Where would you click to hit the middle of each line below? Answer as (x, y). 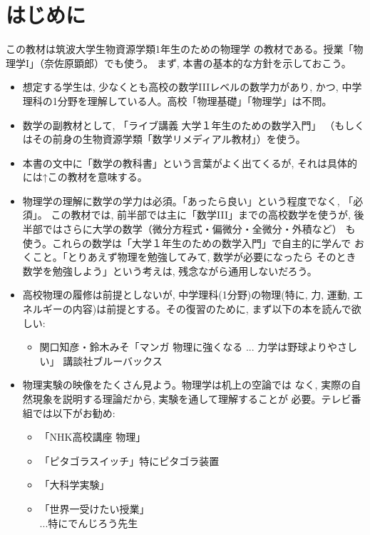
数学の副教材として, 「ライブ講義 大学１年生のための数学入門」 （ (179, 125)
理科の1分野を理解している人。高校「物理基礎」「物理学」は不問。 (177, 100)
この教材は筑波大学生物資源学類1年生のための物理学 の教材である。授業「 (180, 49)
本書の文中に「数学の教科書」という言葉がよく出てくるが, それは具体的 (190, 162)
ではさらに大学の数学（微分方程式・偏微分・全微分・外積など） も (199, 229)
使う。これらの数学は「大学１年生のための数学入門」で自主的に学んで (187, 242)
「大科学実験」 (74, 485)
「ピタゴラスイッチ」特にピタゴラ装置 (129, 460)
